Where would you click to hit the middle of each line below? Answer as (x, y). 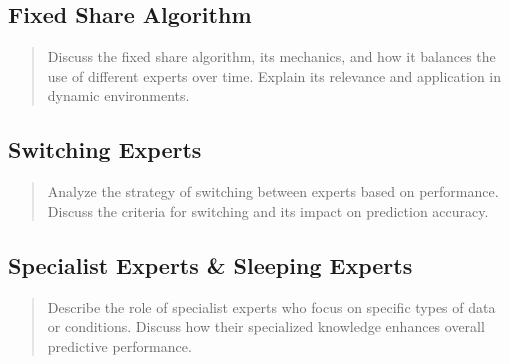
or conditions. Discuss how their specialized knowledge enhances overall (266, 326)
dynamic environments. (118, 95)
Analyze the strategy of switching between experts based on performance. (273, 191)
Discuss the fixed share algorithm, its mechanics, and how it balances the (271, 56)
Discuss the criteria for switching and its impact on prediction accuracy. (268, 210)
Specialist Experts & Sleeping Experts (210, 264)
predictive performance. (119, 345)
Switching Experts (105, 149)
